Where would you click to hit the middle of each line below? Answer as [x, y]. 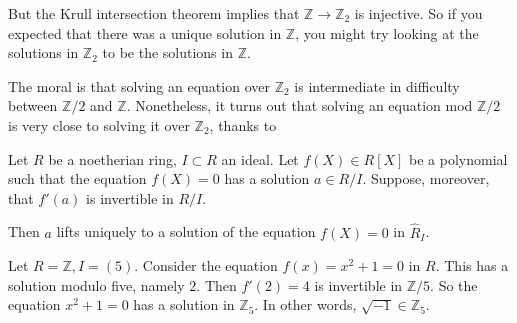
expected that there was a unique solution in [145, 32]
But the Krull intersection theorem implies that [154, 13]
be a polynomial [458, 158]
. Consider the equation [206, 265]
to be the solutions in [167, 52]
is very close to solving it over [99, 124]
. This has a [472, 265]
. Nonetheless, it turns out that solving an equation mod [299, 105]
